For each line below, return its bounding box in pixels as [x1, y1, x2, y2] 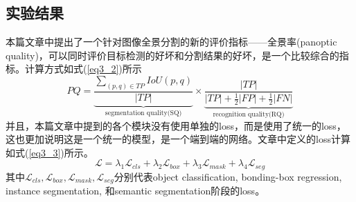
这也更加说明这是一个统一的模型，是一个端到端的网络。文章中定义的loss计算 [6, 132, 350, 146]
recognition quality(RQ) [213, 110, 285, 118]
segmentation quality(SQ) [105, 109, 182, 117]
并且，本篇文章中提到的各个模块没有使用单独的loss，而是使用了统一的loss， [6, 118, 346, 132]
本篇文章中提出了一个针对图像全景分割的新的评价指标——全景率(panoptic [6, 34, 337, 49]
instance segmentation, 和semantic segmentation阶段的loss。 [6, 183, 265, 198]
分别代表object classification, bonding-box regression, [114, 169, 342, 183]
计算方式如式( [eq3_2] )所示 [24, 61, 142, 76]
